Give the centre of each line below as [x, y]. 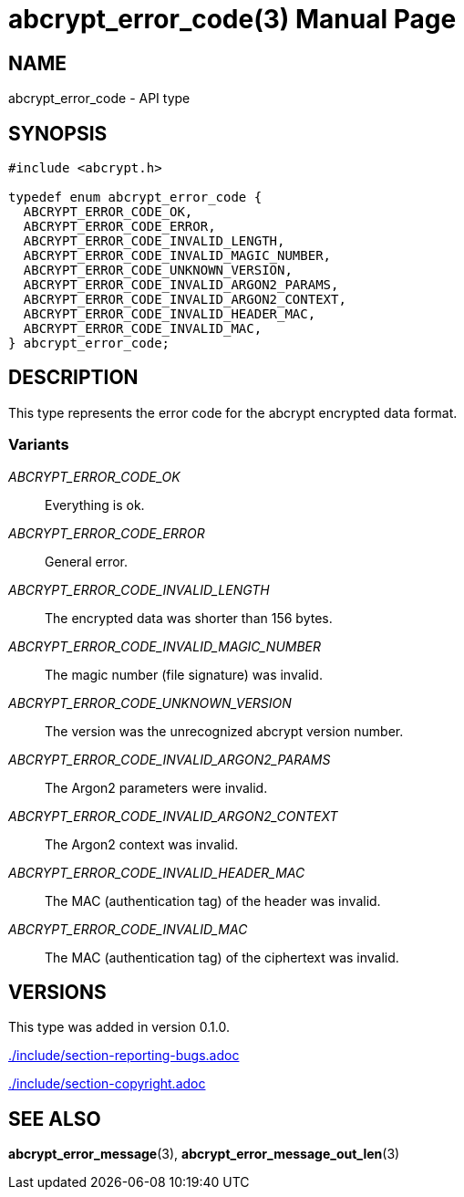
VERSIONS [57, 993]
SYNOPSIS [58, 133]
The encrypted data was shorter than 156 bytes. [189, 618]
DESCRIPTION [73, 378]
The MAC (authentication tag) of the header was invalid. [213, 900]
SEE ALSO [55, 1119]
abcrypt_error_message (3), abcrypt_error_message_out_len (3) [204, 1154]
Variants [39, 445]
